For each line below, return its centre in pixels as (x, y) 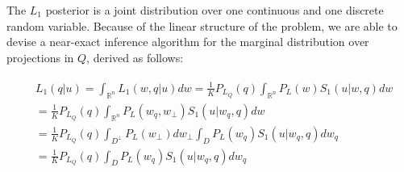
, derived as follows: (135, 57)
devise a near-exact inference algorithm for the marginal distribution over (188, 42)
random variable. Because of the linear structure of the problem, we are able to (202, 25)
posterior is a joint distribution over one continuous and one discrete (214, 10)
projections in (40, 57)
